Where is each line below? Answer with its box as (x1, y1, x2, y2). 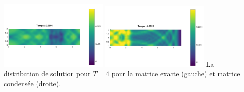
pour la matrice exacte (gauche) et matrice (111, 68, 240, 78)
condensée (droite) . (4, 78, 61, 88)
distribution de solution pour (4, 68, 91, 78)
